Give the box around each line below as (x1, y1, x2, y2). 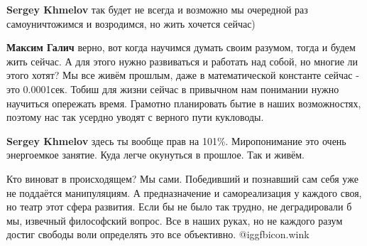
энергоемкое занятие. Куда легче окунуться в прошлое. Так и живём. (6, 147, 305, 162)
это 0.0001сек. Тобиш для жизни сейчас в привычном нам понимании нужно (6, 81, 339, 96)
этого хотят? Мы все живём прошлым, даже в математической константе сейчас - (6, 68, 359, 82)
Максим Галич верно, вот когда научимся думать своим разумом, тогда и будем (6, 40, 356, 55)
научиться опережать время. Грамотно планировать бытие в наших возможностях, (6, 95, 361, 110)
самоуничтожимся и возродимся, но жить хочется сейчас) (6, 16, 256, 31)
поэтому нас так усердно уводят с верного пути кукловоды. (6, 109, 264, 124)
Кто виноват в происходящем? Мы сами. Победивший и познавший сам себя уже (6, 171, 358, 186)
